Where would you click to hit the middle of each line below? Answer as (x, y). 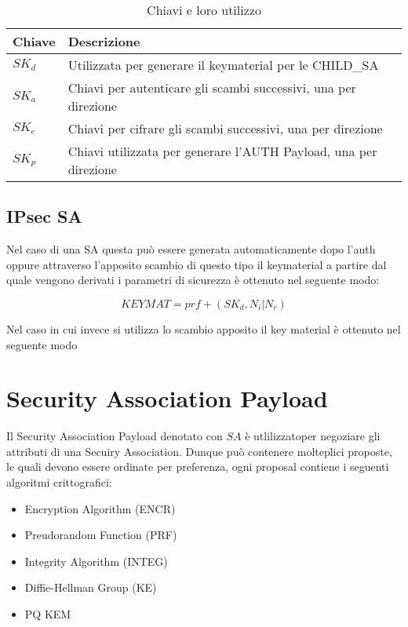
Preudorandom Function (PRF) (101, 535)
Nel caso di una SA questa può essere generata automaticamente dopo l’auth (191, 249)
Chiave (34, 41)
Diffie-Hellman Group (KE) (91, 587)
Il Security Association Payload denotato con (115, 436)
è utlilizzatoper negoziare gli (313, 436)
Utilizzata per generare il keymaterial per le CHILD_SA (223, 65)
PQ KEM (48, 614)
